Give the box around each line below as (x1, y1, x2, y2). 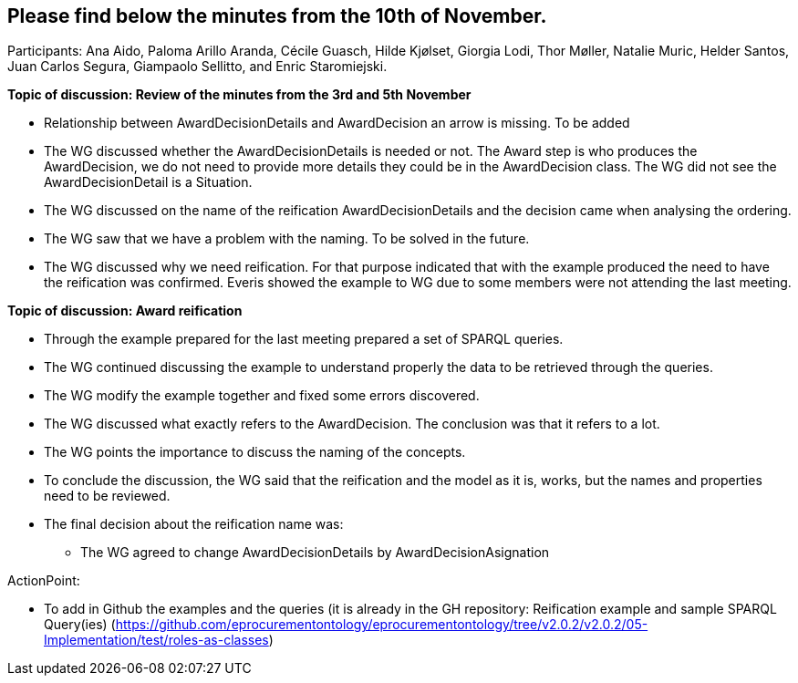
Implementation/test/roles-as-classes (44, 632, 269, 648)
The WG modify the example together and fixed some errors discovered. (44, 388, 480, 404)
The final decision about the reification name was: (44, 516, 344, 533)
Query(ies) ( (44, 616, 116, 633)
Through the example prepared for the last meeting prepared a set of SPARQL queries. (44, 331, 564, 347)
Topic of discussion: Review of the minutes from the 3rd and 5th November (7, 87, 472, 103)
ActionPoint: (7, 573, 80, 589)
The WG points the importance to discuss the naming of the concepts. (44, 444, 466, 461)
